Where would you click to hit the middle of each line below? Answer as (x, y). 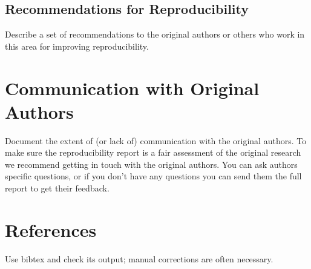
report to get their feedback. (57, 188)
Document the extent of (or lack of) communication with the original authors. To (156, 140)
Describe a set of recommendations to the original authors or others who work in (155, 34)
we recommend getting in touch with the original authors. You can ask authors (151, 164)
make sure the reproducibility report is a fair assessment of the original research (153, 152)
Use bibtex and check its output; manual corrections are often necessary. (139, 258)
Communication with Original (132, 88)
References (51, 229)
